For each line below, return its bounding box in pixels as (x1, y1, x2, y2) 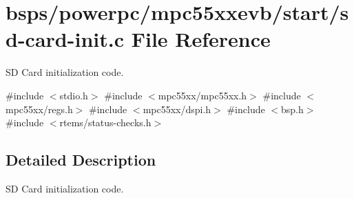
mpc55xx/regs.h (6, 101, 73, 116)
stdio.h (59, 88, 88, 102)
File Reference (131, 25, 271, 53)
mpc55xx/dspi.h (143, 101, 211, 116)
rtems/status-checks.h (59, 115, 152, 130)
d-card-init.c (6, 25, 124, 53)
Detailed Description (6, 149, 156, 170)
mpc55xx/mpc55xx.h (158, 88, 247, 102)
